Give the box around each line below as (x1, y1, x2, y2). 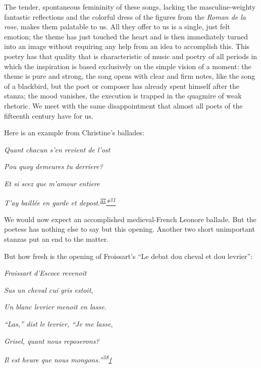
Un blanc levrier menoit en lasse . (4, 301, 107, 312)
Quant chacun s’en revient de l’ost (4, 144, 111, 154)
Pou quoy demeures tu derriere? (4, 161, 103, 172)
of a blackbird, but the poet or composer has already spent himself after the (4, 80, 240, 91)
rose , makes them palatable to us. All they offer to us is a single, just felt (4, 21, 230, 32)
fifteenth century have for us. (4, 110, 93, 121)
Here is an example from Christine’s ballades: (4, 127, 144, 138)
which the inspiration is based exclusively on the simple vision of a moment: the (4, 61, 251, 71)
